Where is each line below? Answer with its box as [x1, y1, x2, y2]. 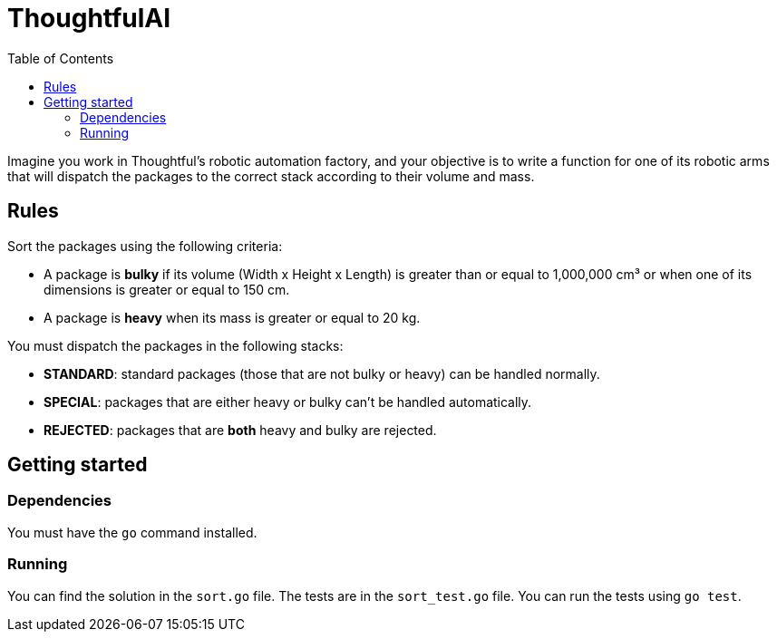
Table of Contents [7, 50, 114, 66]
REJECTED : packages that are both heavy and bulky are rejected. [44, 421, 437, 438]
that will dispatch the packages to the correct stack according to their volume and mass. [7, 168, 535, 184]
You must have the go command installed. [7, 524, 257, 540]
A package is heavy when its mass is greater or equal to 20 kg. [44, 309, 421, 325]
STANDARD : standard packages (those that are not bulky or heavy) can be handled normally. [44, 365, 600, 382]
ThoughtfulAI [7, 3, 171, 34]
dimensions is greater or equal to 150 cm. [44, 281, 290, 297]
